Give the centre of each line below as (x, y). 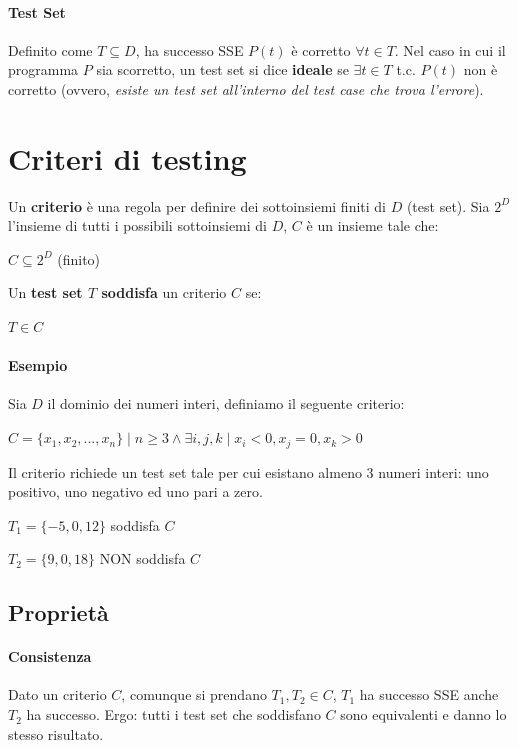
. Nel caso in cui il (450, 49)
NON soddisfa (142, 558)
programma (43, 69)
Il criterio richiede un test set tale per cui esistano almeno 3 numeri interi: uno (248, 471)
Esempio (38, 365)
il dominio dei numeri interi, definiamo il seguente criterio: (226, 403)
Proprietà (58, 612)
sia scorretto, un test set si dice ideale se (222, 69)
